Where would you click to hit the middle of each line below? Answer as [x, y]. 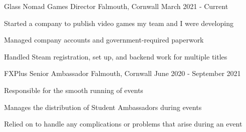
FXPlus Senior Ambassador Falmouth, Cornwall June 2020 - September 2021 [122, 73]
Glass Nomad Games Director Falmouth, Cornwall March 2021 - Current [116, 6]
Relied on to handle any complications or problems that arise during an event [123, 124]
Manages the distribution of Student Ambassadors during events [103, 107]
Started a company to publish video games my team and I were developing [119, 23]
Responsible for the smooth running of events [74, 90]
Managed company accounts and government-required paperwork [104, 40]
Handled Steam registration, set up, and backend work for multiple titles [116, 56]
